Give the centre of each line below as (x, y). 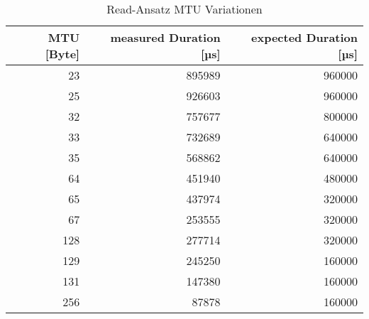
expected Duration (304, 37)
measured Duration (165, 37)
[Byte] (62, 54)
